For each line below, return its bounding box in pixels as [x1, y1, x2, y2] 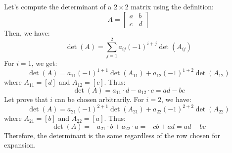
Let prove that [4, 94, 48, 104]
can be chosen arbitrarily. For [54, 94, 144, 104]
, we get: [31, 58, 57, 68]
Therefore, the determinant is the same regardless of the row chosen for [4, 130, 220, 140]
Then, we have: [4, 27, 50, 38]
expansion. [4, 140, 36, 150]
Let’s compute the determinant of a [4, 1, 112, 11]
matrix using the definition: [131, 1, 214, 11]
